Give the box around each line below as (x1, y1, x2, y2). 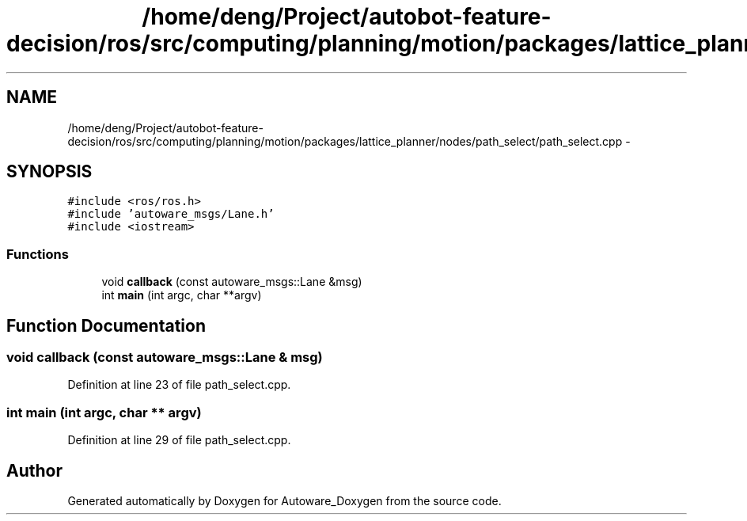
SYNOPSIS (6, 162, 93, 182)
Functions (6, 245, 69, 262)
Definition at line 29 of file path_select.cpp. (67, 433, 291, 447)
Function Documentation (6, 315, 206, 336)
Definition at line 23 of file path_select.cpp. (67, 378, 291, 392)
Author (6, 460, 63, 481)
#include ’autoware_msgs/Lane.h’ (67, 207, 275, 221)
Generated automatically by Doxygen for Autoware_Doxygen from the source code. (67, 494, 502, 508)
